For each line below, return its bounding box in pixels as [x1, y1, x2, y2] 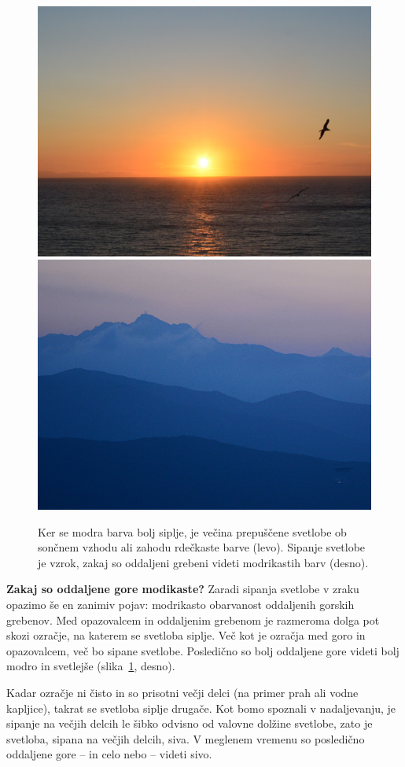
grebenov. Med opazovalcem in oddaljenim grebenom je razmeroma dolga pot [6, 611, 380, 628]
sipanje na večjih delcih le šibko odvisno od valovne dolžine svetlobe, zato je [6, 715, 373, 732]
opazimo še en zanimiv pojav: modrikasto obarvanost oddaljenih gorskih [6, 596, 355, 613]
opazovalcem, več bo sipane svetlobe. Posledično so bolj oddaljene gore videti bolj [6, 642, 399, 658]
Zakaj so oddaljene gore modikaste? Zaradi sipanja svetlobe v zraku [6, 581, 359, 597]
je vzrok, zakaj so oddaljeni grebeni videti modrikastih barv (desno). [38, 554, 369, 570]
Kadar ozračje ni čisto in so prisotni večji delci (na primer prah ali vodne [6, 684, 359, 700]
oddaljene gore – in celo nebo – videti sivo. [6, 746, 212, 762]
